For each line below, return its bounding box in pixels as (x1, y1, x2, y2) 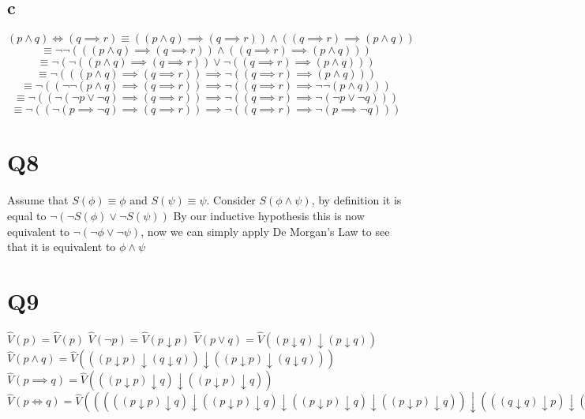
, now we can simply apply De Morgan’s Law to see (141, 223, 390, 239)
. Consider (206, 192, 256, 208)
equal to (7, 207, 47, 223)
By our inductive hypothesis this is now (173, 207, 365, 223)
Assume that (7, 192, 69, 208)
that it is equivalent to (7, 238, 116, 255)
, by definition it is (311, 192, 402, 208)
